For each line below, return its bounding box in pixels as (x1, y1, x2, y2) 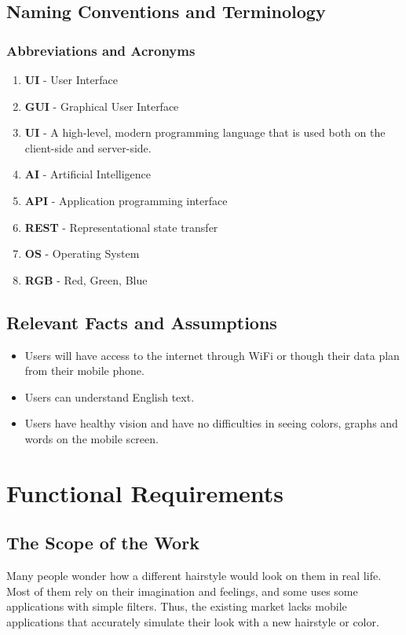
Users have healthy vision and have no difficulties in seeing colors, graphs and (24, 415, 398, 431)
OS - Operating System (24, 245, 140, 262)
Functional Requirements (6, 476, 283, 508)
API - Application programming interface (24, 192, 228, 208)
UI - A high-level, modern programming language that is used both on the (24, 124, 386, 141)
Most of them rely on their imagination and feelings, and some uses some (6, 582, 358, 599)
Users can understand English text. (24, 388, 195, 405)
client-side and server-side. (24, 139, 152, 156)
